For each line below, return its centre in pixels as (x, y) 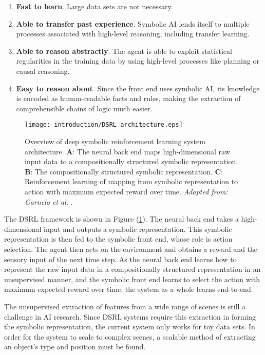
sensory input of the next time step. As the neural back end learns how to (120, 259)
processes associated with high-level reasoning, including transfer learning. (133, 34)
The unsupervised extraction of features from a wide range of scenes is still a (125, 306)
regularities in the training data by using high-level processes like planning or (138, 61)
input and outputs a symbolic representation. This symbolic (138, 229)
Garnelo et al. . (49, 201)
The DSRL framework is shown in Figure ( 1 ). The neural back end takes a (121, 219)
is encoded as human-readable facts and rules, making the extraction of (128, 98)
